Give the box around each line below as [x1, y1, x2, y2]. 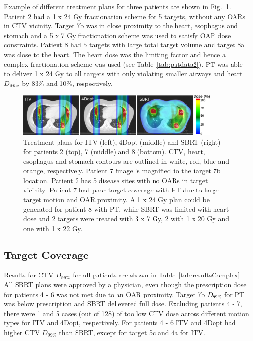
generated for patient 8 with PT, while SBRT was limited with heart [23, 204, 229, 214]
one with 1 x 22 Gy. [23, 223, 83, 233]
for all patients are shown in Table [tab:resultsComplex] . [73, 270, 242, 280]
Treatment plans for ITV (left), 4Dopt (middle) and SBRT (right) [23, 137, 221, 147]
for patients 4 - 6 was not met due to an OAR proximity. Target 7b [4, 289, 205, 299]
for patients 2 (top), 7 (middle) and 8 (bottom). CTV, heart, [23, 146, 205, 156]
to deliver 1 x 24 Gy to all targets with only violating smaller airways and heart [4, 68, 243, 79]
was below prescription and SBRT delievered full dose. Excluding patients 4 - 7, [4, 298, 242, 309]
